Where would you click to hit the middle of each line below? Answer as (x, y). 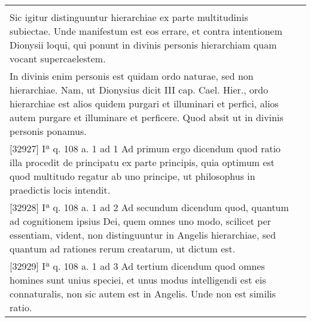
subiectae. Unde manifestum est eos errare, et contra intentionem (146, 31)
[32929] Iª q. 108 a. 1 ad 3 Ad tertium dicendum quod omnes (137, 266)
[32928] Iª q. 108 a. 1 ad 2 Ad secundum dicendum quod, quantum (149, 207)
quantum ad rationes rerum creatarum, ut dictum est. (123, 249)
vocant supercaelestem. (58, 58)
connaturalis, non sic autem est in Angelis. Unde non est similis (143, 294)
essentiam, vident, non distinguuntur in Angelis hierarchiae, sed (143, 235)
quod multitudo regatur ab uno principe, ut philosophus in (132, 176)
